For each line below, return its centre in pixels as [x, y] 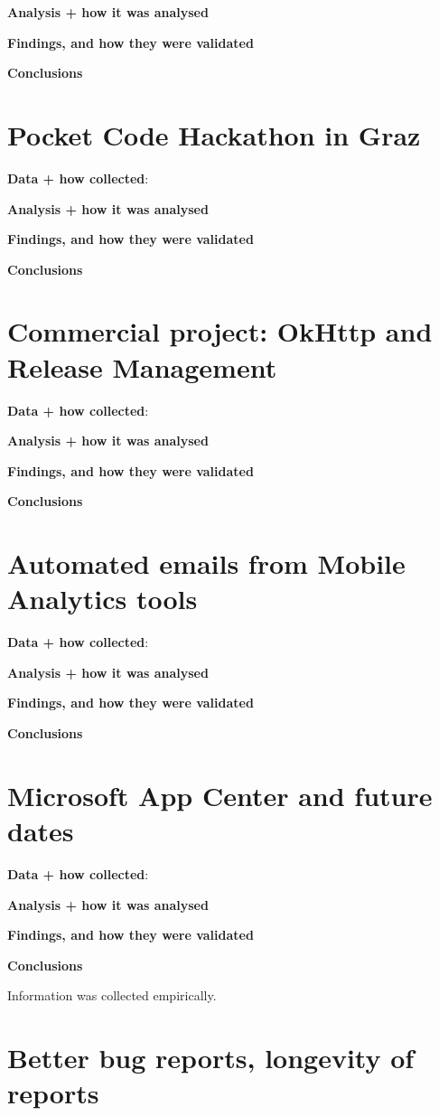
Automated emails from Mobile [206, 563]
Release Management [142, 366]
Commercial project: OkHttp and [220, 331]
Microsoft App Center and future [220, 795]
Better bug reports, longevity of [211, 1058]
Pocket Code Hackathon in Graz [214, 134]
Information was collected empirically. [112, 995]
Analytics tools [103, 599]
